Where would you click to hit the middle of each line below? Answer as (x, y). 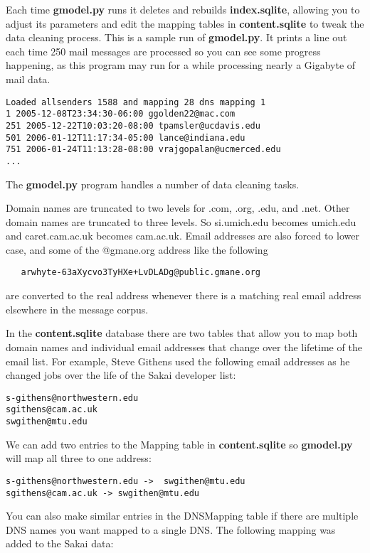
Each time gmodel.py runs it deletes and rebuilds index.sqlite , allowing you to (183, 9)
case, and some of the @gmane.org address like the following (137, 249)
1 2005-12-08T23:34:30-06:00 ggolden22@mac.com (121, 114)
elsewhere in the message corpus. (77, 309)
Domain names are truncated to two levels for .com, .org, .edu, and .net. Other (178, 208)
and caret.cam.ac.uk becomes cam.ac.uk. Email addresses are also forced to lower (183, 236)
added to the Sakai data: (60, 543)
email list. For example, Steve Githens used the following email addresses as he (178, 361)
